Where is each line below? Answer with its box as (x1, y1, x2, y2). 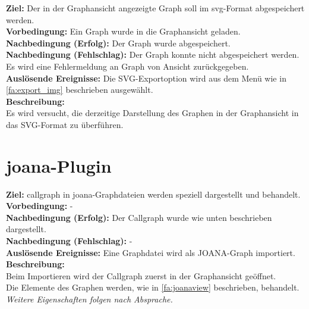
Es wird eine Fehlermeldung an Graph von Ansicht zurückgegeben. (6, 60, 249, 72)
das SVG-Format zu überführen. (6, 118, 124, 130)
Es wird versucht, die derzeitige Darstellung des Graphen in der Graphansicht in (6, 107, 299, 119)
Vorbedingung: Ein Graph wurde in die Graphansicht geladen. (6, 25, 241, 38)
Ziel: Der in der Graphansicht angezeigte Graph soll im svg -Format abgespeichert (6, 2, 305, 14)
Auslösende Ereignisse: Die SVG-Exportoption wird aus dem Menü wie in (6, 71, 286, 84)
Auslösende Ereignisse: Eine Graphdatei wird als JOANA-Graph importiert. (6, 246, 295, 258)
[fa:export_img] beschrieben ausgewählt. (6, 83, 153, 96)
